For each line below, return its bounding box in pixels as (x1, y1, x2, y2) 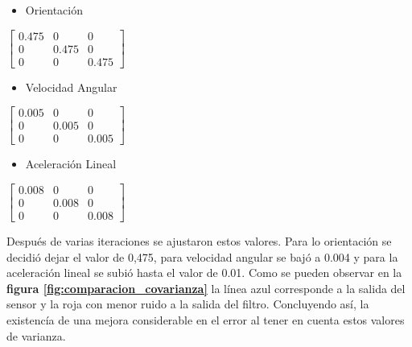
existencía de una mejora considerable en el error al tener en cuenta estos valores (6, 312, 405, 328)
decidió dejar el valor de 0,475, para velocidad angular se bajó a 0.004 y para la (6, 248, 398, 265)
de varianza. (6, 327, 66, 344)
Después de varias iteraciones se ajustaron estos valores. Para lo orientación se (6, 233, 392, 250)
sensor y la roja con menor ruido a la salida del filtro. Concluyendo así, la (6, 295, 369, 312)
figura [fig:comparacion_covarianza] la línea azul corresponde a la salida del (6, 279, 406, 296)
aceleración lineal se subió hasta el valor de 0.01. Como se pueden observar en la (6, 264, 402, 281)
